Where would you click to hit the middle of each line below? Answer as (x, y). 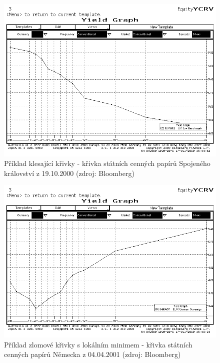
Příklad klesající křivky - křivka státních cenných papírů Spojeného (107, 163)
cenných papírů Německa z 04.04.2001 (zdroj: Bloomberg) (92, 354)
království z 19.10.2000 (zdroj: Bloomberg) (69, 173)
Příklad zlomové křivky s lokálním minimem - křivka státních (98, 344)
